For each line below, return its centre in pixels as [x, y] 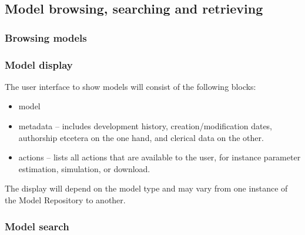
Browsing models [46, 37]
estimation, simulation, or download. [84, 168]
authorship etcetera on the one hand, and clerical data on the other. [141, 137]
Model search [37, 226]
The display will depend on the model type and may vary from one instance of [146, 188]
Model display [39, 64]
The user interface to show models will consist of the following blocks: [130, 86]
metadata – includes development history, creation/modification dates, [145, 126]
